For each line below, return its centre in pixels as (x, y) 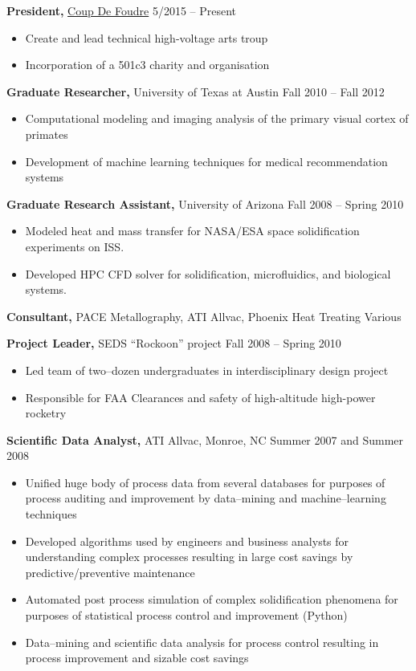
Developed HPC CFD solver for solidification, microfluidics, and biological (208, 273)
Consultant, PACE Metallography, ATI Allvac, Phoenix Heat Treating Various (204, 316)
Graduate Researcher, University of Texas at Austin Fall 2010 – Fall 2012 (196, 91)
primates (47, 134)
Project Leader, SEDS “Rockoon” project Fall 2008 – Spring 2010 (174, 343)
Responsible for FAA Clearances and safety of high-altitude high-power (200, 397)
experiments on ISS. (75, 246)
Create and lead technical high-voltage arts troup (147, 37)
